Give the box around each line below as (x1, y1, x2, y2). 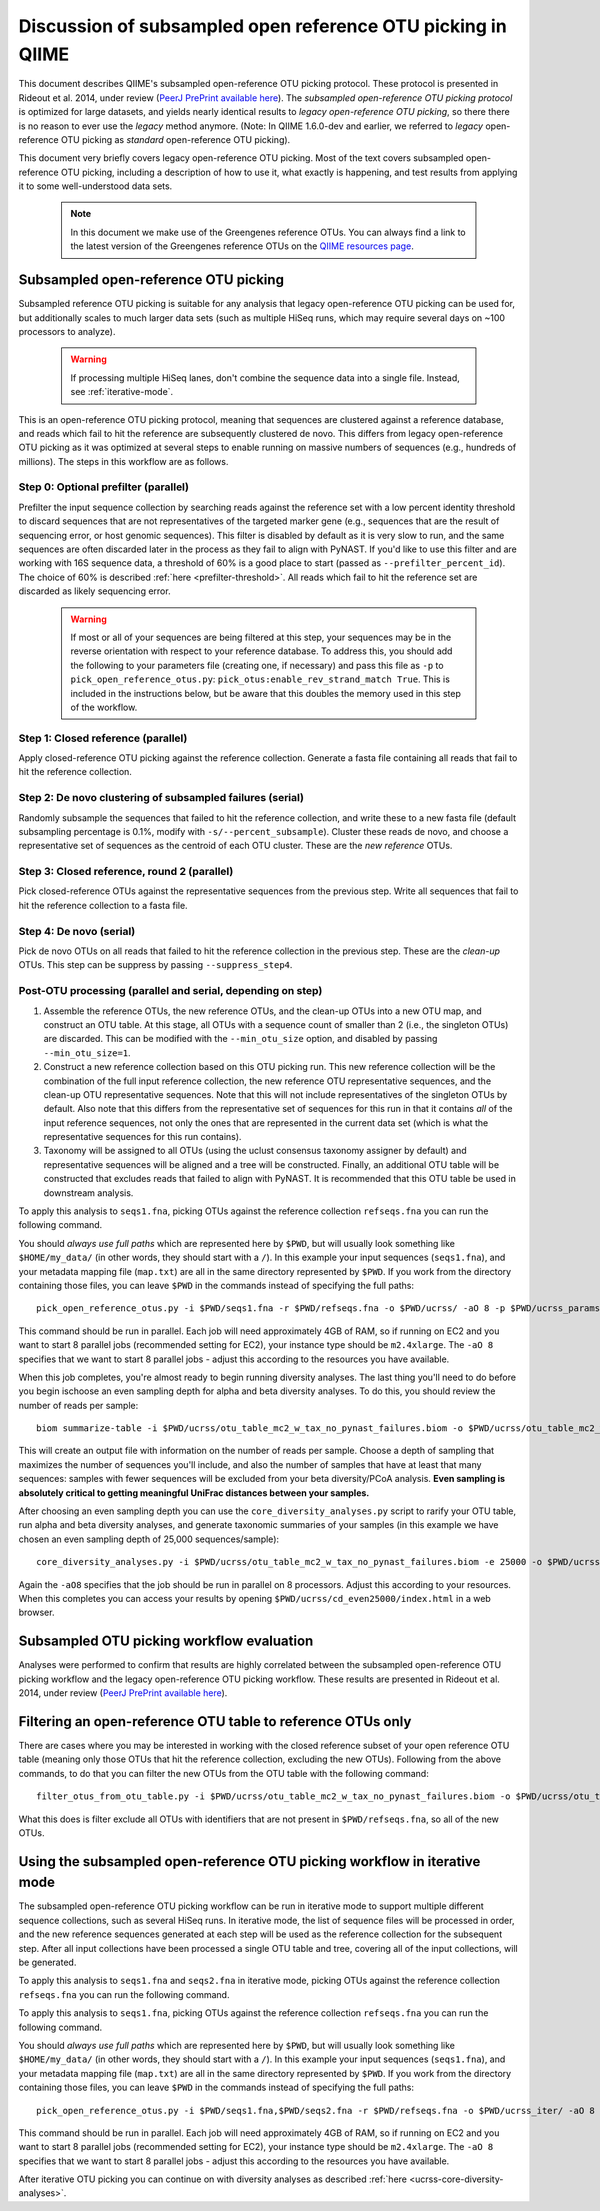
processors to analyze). (18, 325, 116, 337)
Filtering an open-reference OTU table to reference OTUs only (18, 1713, 412, 1730)
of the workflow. (70, 701, 138, 713)
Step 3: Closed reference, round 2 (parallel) (18, 865, 234, 879)
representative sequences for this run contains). (43, 1131, 242, 1143)
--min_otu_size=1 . (43, 1046, 131, 1059)
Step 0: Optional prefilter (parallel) (18, 480, 190, 494)
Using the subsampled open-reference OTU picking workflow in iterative (18, 1853, 481, 1870)
